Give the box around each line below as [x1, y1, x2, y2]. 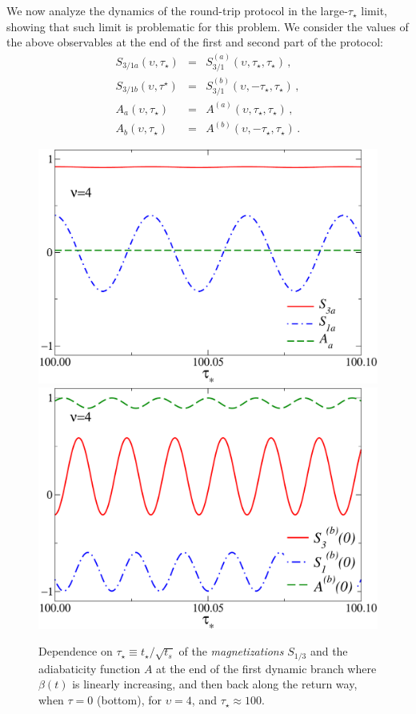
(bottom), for [97, 692, 162, 708]
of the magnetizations [178, 643, 284, 660]
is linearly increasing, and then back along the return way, [72, 676, 358, 692]
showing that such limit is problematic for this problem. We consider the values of [6, 18, 409, 34]
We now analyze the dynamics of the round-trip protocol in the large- [6, 2, 348, 18]
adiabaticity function [38, 660, 141, 676]
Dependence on [38, 643, 113, 660]
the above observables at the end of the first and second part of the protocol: [6, 34, 384, 50]
